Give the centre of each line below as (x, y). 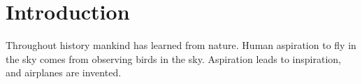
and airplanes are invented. (64, 72)
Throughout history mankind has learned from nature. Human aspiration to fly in (181, 45)
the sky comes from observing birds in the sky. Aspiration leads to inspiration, (173, 58)
